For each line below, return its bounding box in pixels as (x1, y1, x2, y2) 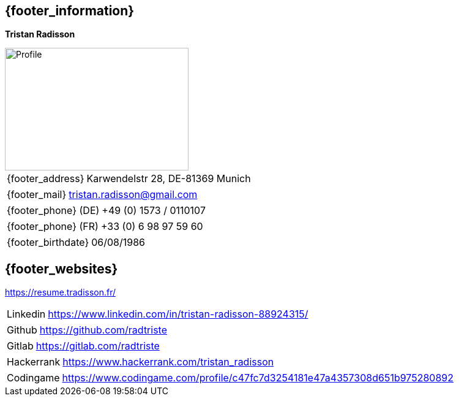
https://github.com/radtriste (39, 324, 168, 337)
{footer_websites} (5, 261, 118, 277)
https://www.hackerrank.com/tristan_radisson (62, 356, 274, 369)
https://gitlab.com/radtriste (35, 340, 160, 353)
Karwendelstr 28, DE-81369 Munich (86, 172, 251, 185)
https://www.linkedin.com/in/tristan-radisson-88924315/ (48, 308, 308, 321)
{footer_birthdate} (7, 236, 89, 249)
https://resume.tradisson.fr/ (5, 287, 116, 298)
